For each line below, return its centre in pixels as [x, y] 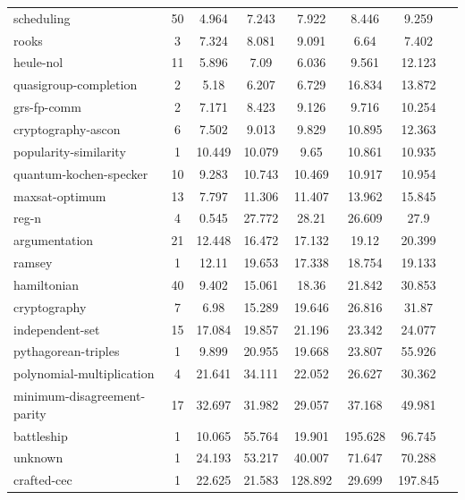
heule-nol [38, 62]
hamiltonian [46, 284]
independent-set [57, 329]
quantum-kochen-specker [81, 173]
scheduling [42, 17]
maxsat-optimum [60, 195]
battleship [41, 435]
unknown [38, 458]
